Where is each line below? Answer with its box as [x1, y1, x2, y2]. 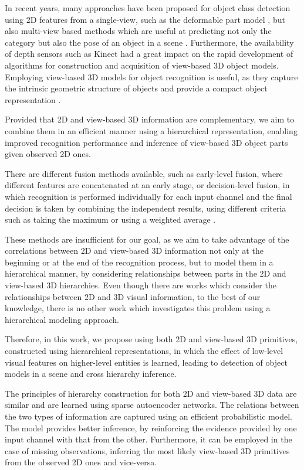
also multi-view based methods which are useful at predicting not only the [5, 25, 272, 37]
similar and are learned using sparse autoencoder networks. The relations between [5, 399, 299, 411]
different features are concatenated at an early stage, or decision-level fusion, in [5, 179, 290, 191]
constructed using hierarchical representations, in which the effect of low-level [5, 345, 283, 357]
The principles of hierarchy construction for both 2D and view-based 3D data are [5, 387, 297, 399]
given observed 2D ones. [5, 148, 91, 160]
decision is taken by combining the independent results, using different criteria [5, 202, 286, 214]
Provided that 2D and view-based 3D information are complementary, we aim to [5, 113, 295, 125]
